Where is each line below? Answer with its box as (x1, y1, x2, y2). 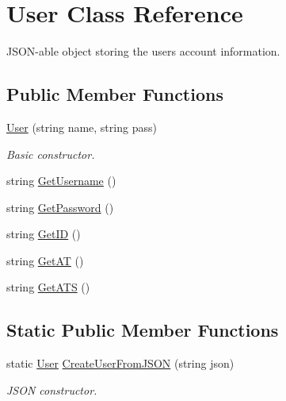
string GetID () (6, 226, 81, 242)
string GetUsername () (6, 172, 116, 189)
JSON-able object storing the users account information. (6, 43, 280, 60)
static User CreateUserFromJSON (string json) (6, 355, 235, 372)
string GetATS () (6, 279, 90, 295)
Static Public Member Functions (6, 318, 279, 342)
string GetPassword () (6, 199, 114, 215)
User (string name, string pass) (6, 118, 157, 135)
